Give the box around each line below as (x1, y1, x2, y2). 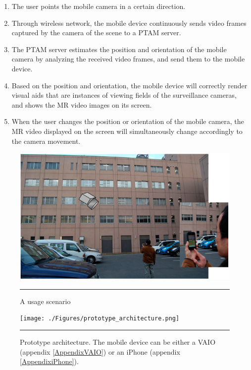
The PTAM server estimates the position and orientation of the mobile (11, 44, 227, 54)
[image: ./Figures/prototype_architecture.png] (20, 315, 180, 322)
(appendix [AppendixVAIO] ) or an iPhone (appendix (20, 346, 180, 357)
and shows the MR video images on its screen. (11, 99, 152, 110)
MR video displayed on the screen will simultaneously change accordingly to (11, 125, 243, 136)
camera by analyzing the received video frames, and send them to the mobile (11, 54, 245, 64)
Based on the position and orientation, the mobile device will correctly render (11, 80, 248, 90)
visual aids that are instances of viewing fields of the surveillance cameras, (11, 90, 237, 100)
